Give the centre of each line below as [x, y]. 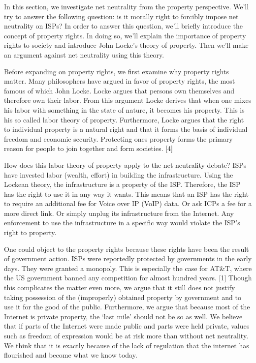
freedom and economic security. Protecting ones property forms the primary [118, 138]
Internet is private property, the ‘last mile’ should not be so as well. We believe [123, 316]
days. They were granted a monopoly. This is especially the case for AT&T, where [128, 268]
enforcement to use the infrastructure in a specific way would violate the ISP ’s [122, 223]
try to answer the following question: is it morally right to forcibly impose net [121, 16]
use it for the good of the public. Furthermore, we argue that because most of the [127, 307]
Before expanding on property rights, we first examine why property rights [116, 71]
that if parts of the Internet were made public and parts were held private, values [127, 326]
